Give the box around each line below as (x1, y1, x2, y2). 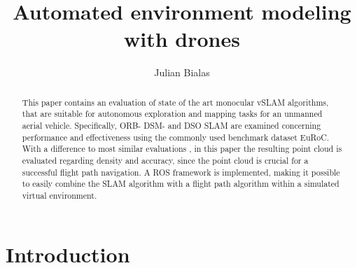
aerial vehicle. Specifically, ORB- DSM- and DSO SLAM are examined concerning (22, 120, 321, 132)
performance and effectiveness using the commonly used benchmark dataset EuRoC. (22, 131, 330, 143)
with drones (124, 24, 240, 53)
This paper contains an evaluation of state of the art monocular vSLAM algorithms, (22, 96, 329, 108)
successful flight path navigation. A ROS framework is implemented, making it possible (22, 166, 340, 178)
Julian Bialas (154, 65, 210, 80)
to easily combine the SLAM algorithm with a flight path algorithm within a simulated (22, 178, 339, 190)
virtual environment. (22, 189, 97, 201)
